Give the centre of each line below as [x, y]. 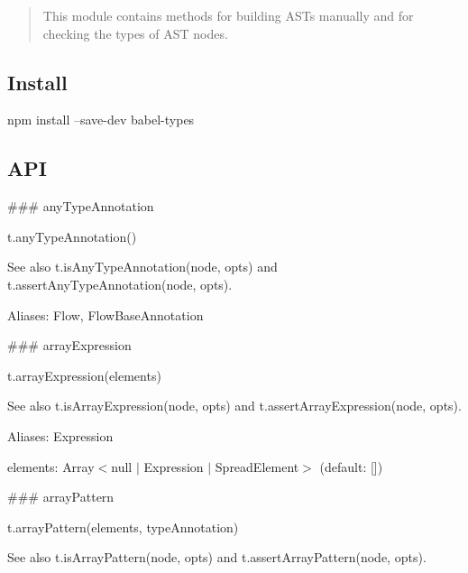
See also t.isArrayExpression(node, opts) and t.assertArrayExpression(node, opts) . [234, 406]
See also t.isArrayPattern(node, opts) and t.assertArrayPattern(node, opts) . [217, 557]
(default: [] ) [351, 466]
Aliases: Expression [60, 435]
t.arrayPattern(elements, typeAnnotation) [123, 527]
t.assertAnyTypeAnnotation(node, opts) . [120, 284]
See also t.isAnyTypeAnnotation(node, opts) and [142, 267]
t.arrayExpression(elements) [84, 375]
